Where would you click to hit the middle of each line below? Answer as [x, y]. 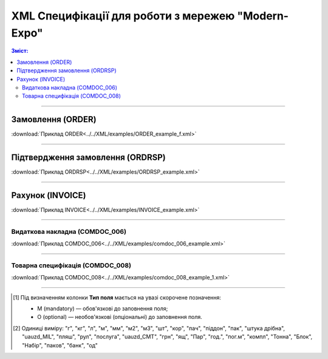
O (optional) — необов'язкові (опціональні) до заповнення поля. [120, 317]
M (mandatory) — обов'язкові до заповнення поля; [103, 309]
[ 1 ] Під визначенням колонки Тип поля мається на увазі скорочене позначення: [117, 297]
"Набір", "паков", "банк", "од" [60, 345]
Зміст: [20, 51]
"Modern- [263, 16]
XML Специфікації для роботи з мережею [123, 16]
